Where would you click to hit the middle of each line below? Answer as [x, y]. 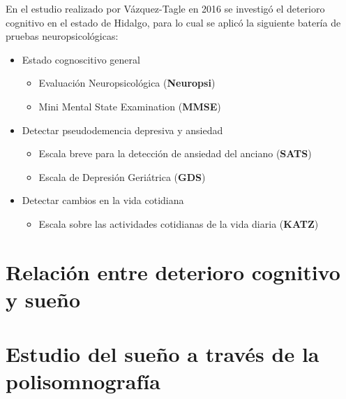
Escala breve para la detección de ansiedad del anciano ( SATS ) [175, 153]
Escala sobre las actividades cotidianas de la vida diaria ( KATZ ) [179, 223]
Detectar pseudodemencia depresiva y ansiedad [122, 130]
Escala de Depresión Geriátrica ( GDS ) [122, 176]
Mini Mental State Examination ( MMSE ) [130, 106]
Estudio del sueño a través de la [163, 354]
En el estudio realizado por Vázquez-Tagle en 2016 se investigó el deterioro [165, 8]
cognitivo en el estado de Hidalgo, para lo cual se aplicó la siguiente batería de [173, 22]
